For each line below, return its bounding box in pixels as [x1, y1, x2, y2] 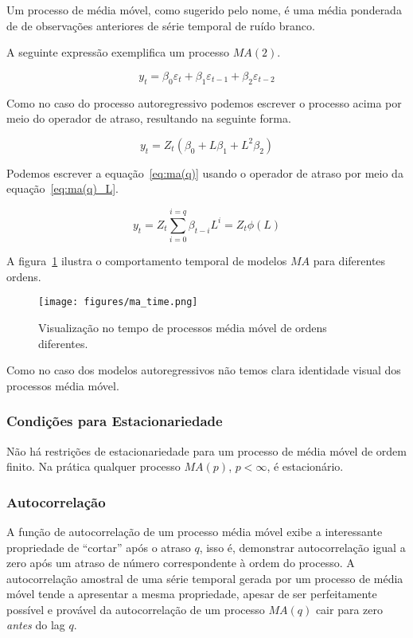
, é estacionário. [267, 458, 344, 475]
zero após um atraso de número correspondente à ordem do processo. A [6, 554, 355, 571]
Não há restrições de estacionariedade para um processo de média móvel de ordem [6, 442, 407, 459]
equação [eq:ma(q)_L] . [6, 180, 119, 197]
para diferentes [313, 252, 386, 269]
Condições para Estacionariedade [6, 411, 223, 431]
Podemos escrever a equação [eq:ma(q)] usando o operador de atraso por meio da [6, 164, 403, 181]
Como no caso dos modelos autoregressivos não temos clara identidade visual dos [6, 362, 401, 378]
